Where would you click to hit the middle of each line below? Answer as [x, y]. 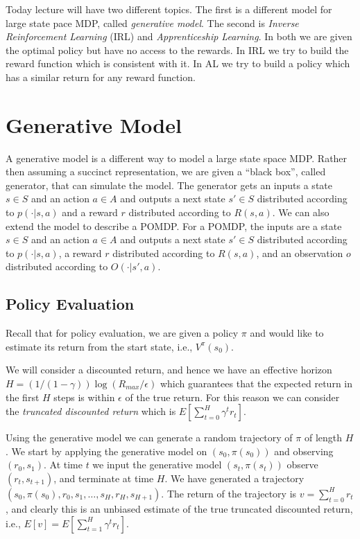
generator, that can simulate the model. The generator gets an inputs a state [169, 185]
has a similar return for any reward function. [101, 77]
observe [302, 465]
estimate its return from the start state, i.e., [99, 346]
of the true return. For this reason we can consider [232, 397]
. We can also [301, 212]
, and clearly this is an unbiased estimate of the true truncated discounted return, [179, 508]
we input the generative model [157, 465]
